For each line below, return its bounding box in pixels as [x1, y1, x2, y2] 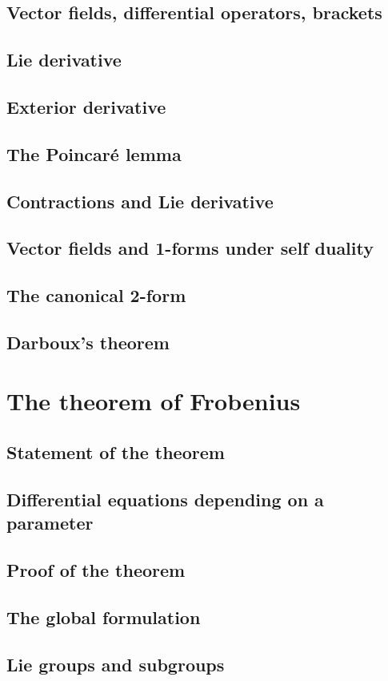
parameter [6, 510, 94, 535]
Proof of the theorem [6, 557, 186, 582]
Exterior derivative [6, 94, 166, 119]
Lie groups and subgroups [6, 651, 225, 676]
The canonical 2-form [6, 283, 186, 308]
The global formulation [6, 604, 201, 629]
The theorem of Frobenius [6, 385, 301, 417]
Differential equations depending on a [6, 486, 324, 511]
